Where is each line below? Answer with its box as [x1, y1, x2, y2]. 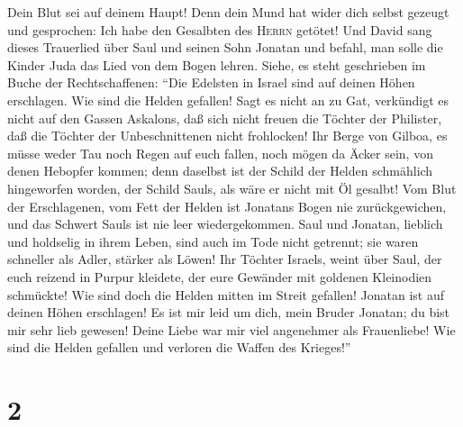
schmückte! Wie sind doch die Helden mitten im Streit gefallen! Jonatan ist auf [7, 285, 445, 304]
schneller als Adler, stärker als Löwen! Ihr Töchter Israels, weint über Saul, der [7, 250, 442, 268]
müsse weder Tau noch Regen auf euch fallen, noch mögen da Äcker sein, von [7, 143, 433, 162]
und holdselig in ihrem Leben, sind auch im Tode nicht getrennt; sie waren [7, 232, 419, 250]
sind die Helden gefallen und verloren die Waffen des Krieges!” [7, 338, 351, 357]
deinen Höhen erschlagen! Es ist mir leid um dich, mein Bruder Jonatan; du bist [7, 303, 450, 322]
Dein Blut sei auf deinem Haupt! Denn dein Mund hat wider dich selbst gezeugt [7, 3, 449, 21]
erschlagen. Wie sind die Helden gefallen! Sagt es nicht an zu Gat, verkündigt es [7, 90, 449, 109]
